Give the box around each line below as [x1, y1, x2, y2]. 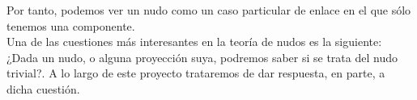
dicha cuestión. [6, 80, 80, 97]
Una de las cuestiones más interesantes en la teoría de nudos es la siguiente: [6, 33, 382, 50]
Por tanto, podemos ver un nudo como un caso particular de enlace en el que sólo [6, 2, 411, 18]
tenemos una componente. [6, 17, 135, 34]
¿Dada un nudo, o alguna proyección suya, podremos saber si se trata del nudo [6, 48, 398, 65]
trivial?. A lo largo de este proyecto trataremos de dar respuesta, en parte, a [6, 65, 385, 81]
